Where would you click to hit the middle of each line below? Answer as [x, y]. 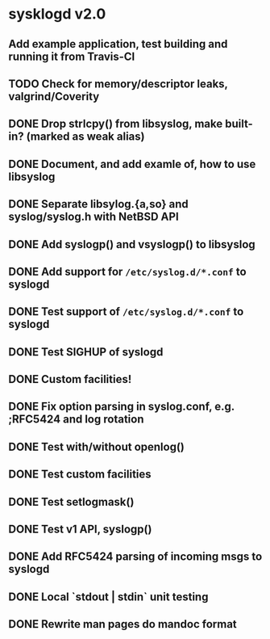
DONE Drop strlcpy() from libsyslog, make [116, 124]
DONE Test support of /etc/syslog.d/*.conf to [126, 312]
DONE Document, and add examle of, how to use [132, 164]
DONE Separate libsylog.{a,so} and [99, 204]
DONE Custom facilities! [70, 379]
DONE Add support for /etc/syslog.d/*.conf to [128, 271]
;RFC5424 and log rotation [76, 420]
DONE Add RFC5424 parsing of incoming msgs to [135, 557]
